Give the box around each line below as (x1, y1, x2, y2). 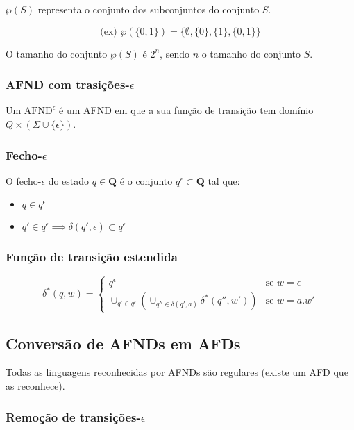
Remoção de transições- (6, 408, 141, 425)
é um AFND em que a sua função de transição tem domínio (59, 103, 314, 117)
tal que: (208, 173, 240, 188)
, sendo (160, 46, 189, 60)
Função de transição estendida (6, 248, 178, 265)
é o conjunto (119, 173, 173, 188)
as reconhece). (6, 379, 65, 393)
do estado (48, 173, 90, 188)
